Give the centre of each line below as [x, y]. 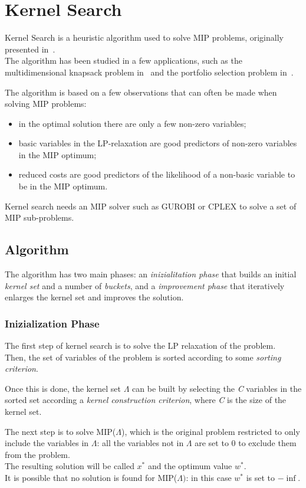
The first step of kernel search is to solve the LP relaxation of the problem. [140, 345]
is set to [261, 477]
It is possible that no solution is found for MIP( [91, 477]
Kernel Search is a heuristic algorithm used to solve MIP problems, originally [144, 37]
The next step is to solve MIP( [60, 431]
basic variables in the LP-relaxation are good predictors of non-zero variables [158, 143]
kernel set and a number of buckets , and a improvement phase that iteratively [145, 285]
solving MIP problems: [46, 104]
